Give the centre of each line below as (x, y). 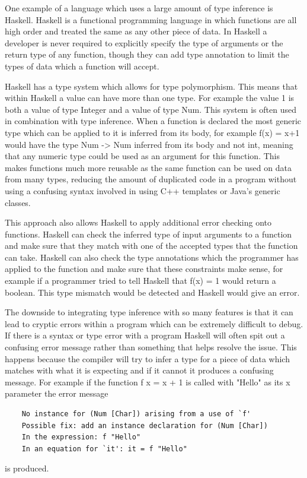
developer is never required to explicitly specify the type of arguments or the (144, 42)
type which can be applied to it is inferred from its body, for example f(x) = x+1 (152, 132)
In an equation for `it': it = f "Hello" (104, 449)
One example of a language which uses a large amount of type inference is (139, 8)
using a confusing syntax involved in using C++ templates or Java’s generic (143, 190)
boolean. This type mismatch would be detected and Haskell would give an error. (152, 292)
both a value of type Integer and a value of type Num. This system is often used (151, 109)
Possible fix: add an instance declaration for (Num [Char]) (145, 425)
